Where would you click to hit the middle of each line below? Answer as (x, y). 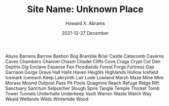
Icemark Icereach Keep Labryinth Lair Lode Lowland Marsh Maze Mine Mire (84, 77)
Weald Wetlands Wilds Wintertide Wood (47, 99)
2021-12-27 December (85, 33)
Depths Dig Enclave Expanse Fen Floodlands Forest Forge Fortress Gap (80, 67)
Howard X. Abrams (85, 23)
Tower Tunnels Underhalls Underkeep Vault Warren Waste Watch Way (78, 93)
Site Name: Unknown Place (85, 9)
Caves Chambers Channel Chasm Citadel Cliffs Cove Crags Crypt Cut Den (83, 61)
